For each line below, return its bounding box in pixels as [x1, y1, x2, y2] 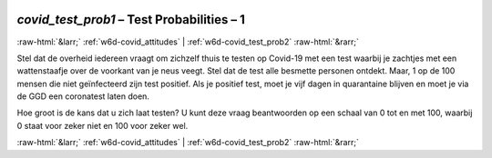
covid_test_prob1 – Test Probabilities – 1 [16, 12, 245, 27]
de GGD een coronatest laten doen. [16, 91, 150, 102]
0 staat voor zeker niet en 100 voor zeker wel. [16, 120, 189, 131]
